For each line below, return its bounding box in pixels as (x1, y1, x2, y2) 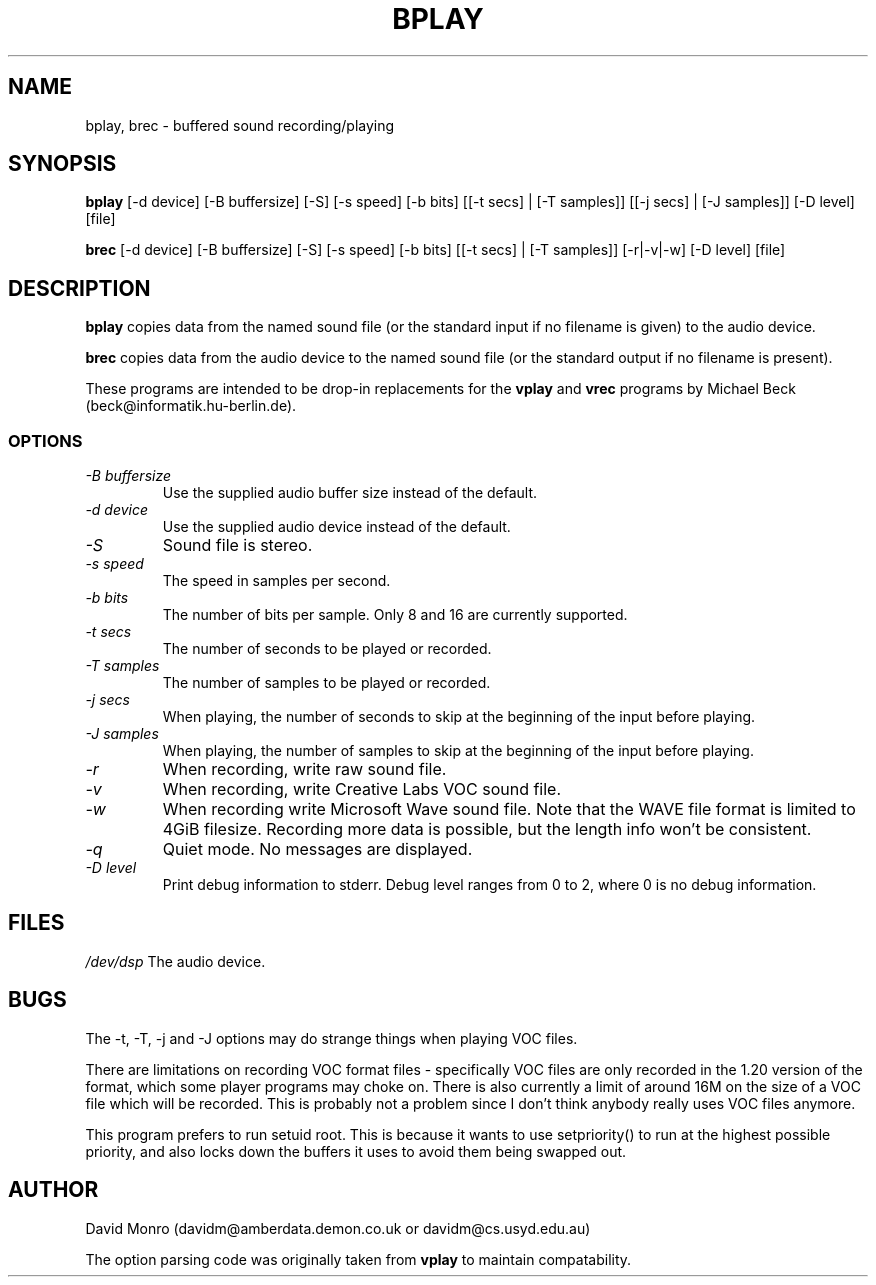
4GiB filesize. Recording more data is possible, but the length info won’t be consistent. (162, 819, 812, 840)
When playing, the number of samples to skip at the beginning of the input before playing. (162, 742, 754, 760)
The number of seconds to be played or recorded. (162, 640, 492, 658)
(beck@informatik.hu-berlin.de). (85, 397, 297, 415)
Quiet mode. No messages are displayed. (162, 839, 473, 860)
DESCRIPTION (8, 275, 151, 301)
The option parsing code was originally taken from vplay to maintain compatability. (85, 1250, 632, 1268)
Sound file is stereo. (162, 535, 313, 556)
